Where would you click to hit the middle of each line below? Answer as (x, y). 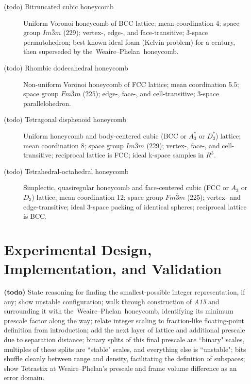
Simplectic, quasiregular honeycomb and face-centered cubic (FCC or (126, 187)
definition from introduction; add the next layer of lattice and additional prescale (125, 330)
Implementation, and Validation (113, 269)
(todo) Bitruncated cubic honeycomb (59, 6)
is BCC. (35, 216)
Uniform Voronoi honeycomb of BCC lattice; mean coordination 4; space (131, 23)
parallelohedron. (47, 103)
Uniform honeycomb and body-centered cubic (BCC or (105, 135)
